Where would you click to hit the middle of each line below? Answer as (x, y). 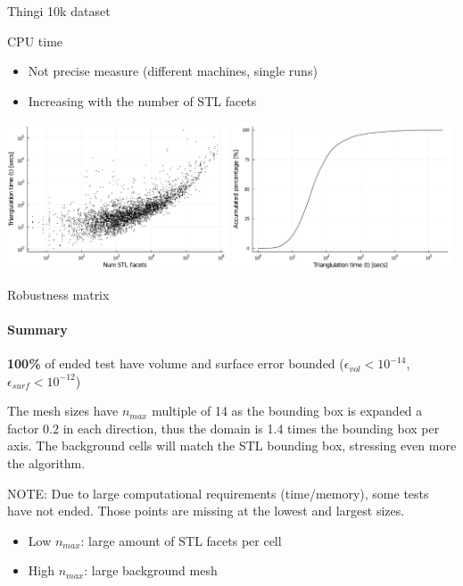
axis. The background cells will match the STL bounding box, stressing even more (232, 446)
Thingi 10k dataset (59, 11)
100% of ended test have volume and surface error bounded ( (176, 363)
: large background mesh (151, 570)
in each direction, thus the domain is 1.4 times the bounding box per (251, 428)
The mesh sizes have (63, 411)
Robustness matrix (58, 294)
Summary (37, 329)
